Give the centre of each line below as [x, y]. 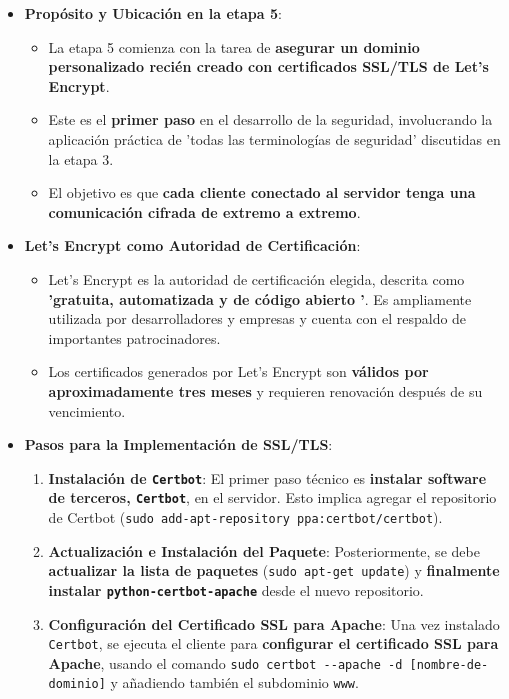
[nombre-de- [449, 664]
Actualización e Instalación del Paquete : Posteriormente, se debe [264, 550]
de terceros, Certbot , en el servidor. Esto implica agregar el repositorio [272, 497]
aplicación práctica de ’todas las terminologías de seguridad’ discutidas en [274, 138]
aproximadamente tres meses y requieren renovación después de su [265, 390]
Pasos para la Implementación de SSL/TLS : [178, 444]
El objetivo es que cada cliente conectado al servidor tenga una [262, 192]
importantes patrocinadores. [134, 337]
